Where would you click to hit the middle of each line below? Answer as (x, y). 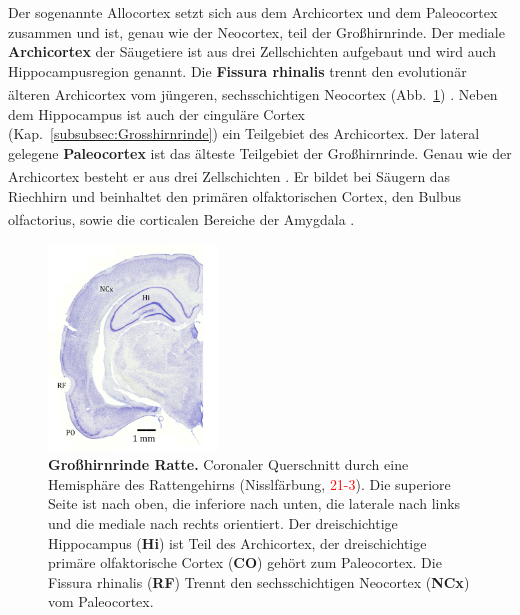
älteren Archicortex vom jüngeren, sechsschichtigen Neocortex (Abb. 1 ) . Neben (253, 94)
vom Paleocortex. (101, 601)
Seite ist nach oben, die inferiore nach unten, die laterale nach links (254, 503)
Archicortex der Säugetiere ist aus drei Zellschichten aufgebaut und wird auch (252, 51)
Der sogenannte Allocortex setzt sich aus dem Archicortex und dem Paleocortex (253, 12)
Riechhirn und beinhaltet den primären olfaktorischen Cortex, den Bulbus (235, 195)
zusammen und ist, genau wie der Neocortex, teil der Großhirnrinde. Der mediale (256, 31)
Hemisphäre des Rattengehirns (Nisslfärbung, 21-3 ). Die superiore (249, 483)
